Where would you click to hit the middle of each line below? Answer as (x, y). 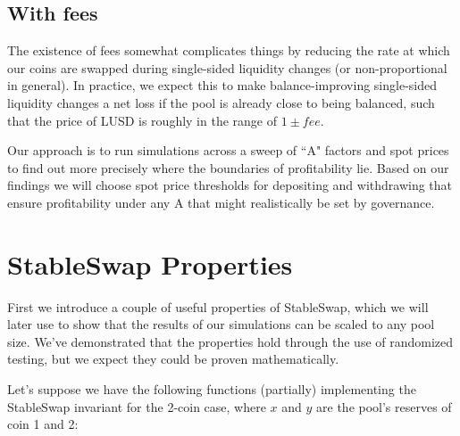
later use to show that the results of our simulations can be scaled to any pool (221, 324)
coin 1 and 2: (43, 424)
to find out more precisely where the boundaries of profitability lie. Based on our (228, 167)
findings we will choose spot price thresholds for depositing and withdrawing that (230, 185)
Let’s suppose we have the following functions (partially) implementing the (212, 389)
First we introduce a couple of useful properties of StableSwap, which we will (218, 306)
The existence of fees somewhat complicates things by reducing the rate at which (229, 50)
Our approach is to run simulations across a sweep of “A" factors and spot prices (228, 150)
